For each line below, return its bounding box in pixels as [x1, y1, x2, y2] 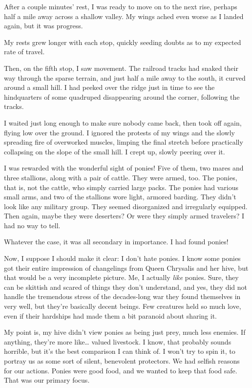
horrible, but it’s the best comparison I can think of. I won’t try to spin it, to [4, 346, 235, 356]
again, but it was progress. [4, 21, 83, 31]
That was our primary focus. [4, 375, 90, 385]
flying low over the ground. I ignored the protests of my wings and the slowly [4, 127, 235, 137]
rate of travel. [4, 46, 45, 57]
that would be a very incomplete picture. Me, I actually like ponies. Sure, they [4, 272, 239, 282]
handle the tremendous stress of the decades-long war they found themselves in [4, 291, 241, 302]
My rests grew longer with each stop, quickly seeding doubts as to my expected [4, 37, 241, 47]
